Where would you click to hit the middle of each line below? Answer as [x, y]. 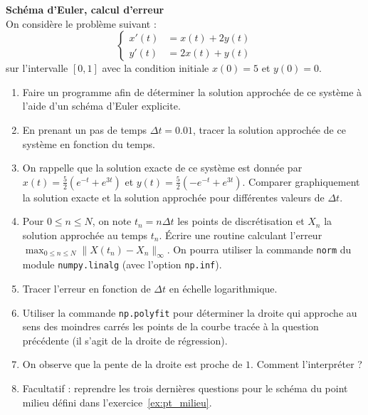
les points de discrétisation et [241, 221]
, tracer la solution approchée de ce [269, 129]
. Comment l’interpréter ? [306, 364]
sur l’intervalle [37, 68]
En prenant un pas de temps [85, 129]
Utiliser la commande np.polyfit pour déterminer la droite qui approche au [190, 312]
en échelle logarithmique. [223, 288]
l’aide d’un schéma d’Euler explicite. [101, 106]
